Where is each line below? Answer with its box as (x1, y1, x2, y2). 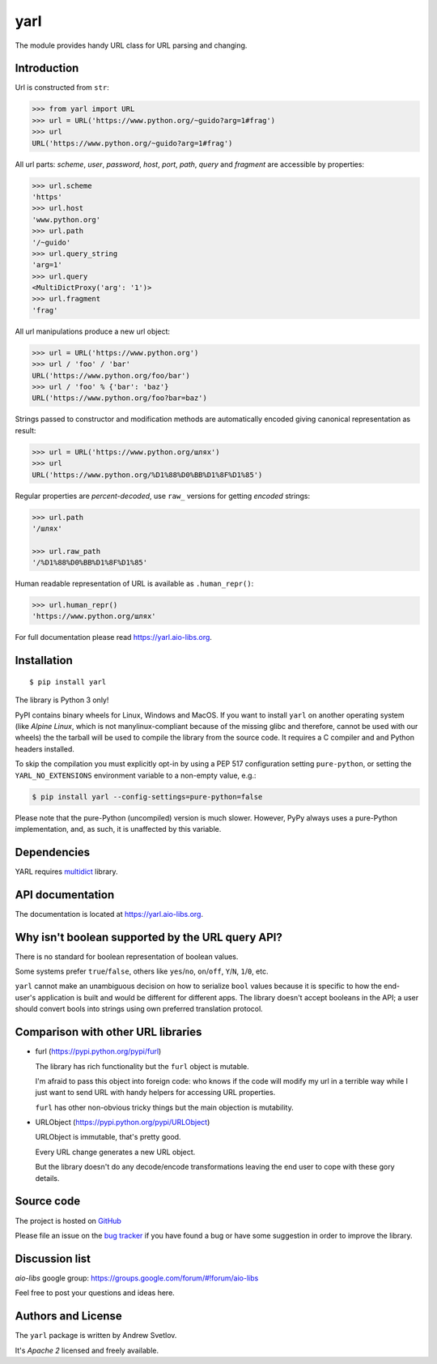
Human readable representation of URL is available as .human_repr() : (15, 579, 254, 589)
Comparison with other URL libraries (15, 1025, 202, 1039)
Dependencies (15, 845, 91, 859)
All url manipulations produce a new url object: (15, 326, 170, 336)
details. (35, 1173, 60, 1183)
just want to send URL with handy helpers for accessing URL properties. (35, 1088, 276, 1098)
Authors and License (15, 1309, 122, 1324)
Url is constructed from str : (15, 83, 109, 92)
